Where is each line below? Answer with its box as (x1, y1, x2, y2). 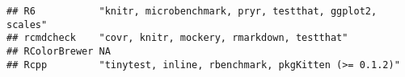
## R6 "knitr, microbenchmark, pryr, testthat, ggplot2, (6, 6, 378, 17)
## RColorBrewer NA (6, 45, 111, 57)
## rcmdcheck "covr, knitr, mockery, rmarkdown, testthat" (6, 32, 348, 44)
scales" (6, 18, 48, 30)
